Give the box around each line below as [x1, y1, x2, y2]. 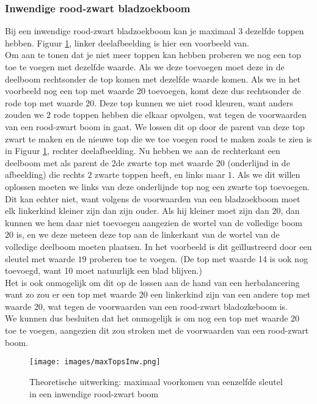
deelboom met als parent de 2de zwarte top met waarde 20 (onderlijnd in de [5, 156, 290, 169]
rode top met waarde [5, 96, 83, 109]
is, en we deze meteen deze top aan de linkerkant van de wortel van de [16, 228, 280, 241]
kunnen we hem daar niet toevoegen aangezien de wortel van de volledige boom [5, 216, 302, 229]
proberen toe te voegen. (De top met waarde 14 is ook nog [89, 252, 308, 265]
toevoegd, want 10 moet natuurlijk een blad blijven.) [5, 264, 202, 277]
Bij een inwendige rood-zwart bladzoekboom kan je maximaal [5, 24, 236, 37]
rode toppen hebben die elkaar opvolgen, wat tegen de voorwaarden [53, 108, 307, 121]
